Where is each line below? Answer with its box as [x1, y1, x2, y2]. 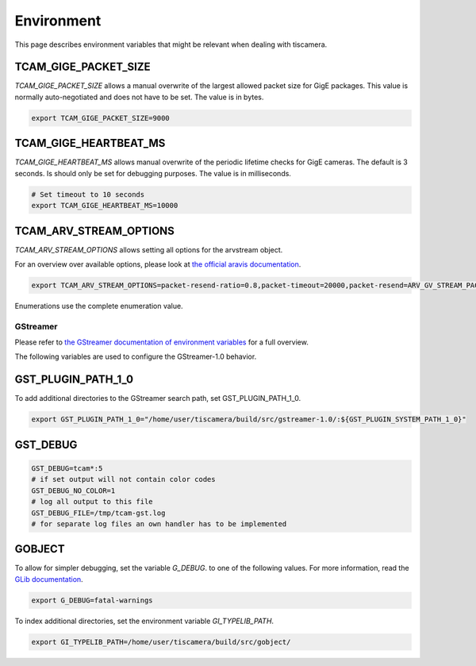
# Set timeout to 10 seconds [31, 190, 145, 198]
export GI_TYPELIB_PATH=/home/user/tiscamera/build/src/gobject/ [31, 637, 291, 646]
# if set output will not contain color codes [31, 475, 216, 484]
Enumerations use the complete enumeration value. [14, 301, 183, 310]
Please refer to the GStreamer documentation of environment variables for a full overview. [14, 337, 309, 347]
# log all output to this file [31, 497, 154, 506]
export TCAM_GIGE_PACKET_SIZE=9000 [31, 114, 170, 122]
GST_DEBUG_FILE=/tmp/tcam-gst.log [31, 508, 166, 518]
